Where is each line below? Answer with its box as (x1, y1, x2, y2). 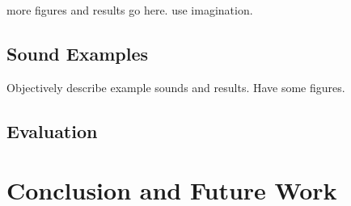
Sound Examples (6, 40, 148, 65)
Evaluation (6, 118, 98, 143)
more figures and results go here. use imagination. (6, 2, 253, 18)
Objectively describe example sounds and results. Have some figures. (6, 78, 345, 95)
